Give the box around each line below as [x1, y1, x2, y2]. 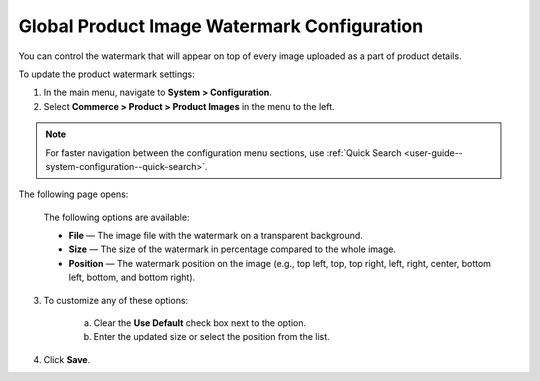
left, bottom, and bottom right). [68, 271, 196, 284]
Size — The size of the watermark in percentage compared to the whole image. [68, 243, 397, 255]
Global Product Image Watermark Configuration [18, 15, 424, 37]
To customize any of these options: [43, 294, 189, 306]
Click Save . [43, 353, 91, 365]
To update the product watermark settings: [18, 68, 195, 80]
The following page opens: [18, 188, 129, 200]
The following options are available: [43, 211, 190, 223]
